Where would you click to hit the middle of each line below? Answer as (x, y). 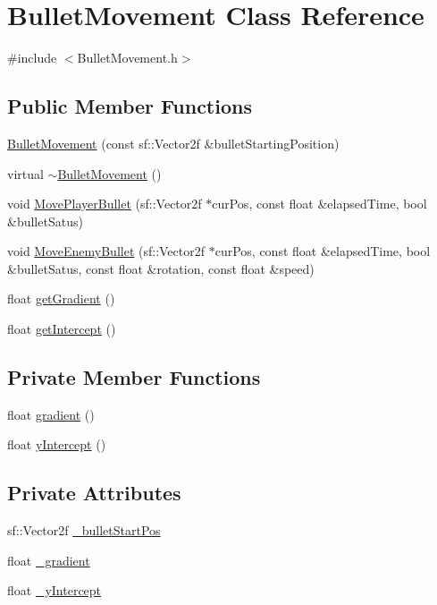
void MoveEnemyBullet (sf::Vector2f (106, 251)
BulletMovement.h (127, 58)
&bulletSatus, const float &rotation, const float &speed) (161, 268)
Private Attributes (94, 493)
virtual (25, 173)
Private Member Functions (134, 377)
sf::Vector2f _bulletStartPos (84, 530)
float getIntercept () (62, 329)
